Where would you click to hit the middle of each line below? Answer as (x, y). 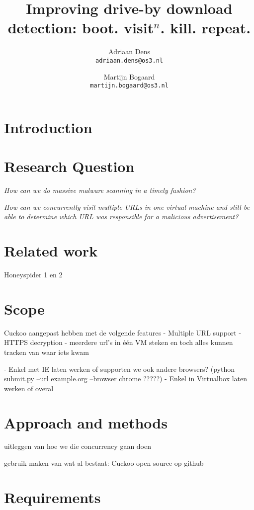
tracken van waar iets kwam (46, 352)
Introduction (48, 127)
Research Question (69, 166)
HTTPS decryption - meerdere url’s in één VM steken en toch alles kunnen (119, 342)
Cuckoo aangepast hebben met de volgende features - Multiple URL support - (123, 332)
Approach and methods (86, 422)
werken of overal (29, 388)
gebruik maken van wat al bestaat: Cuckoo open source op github (104, 463)
